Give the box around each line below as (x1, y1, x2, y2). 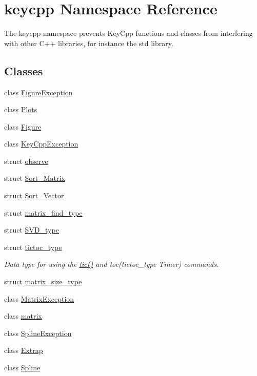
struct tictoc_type (4, 241, 62, 252)
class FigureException (4, 87, 73, 97)
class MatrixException (4, 293, 74, 304)
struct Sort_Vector (4, 190, 64, 201)
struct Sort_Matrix (4, 173, 65, 183)
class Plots (4, 104, 37, 115)
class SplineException (4, 327, 72, 338)
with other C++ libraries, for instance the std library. (4, 37, 173, 48)
